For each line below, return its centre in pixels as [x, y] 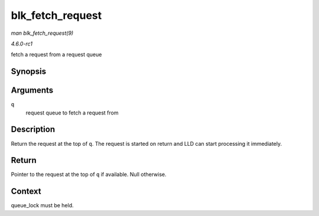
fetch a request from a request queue [56, 55]
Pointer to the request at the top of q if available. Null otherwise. [89, 175]
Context [26, 192]
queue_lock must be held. [42, 205]
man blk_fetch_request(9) [42, 33]
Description [33, 130]
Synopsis [29, 72]
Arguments [32, 91]
